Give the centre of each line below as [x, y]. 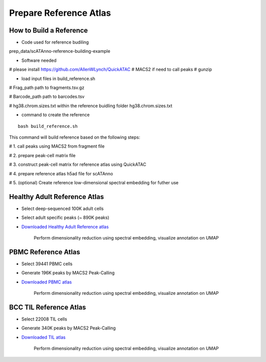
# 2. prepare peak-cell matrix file [42, 155]
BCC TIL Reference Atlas [48, 307]
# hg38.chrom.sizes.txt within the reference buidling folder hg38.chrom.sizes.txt [91, 106]
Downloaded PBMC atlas [47, 282]
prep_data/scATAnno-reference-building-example [60, 51]
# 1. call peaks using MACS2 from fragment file [57, 146]
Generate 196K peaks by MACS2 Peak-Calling [68, 273]
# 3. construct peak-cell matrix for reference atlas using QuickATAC [78, 164]
